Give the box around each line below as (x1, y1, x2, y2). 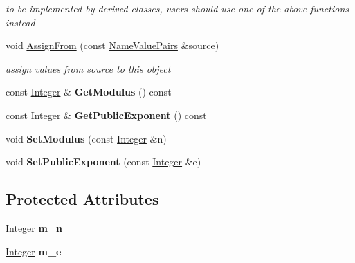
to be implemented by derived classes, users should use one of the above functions (6, 1, 349, 15)
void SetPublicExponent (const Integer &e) (6, 154, 201, 169)
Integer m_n (6, 220, 63, 235)
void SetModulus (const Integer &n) (6, 131, 167, 145)
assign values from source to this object (6, 61, 171, 75)
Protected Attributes (6, 188, 159, 210)
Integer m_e (6, 244, 62, 258)
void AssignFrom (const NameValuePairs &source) (6, 38, 219, 53)
